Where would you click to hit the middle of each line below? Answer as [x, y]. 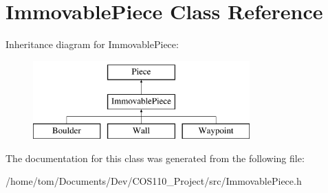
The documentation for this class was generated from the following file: [155, 158]
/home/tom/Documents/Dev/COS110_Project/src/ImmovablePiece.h [154, 181]
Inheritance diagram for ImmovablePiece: [92, 44]
